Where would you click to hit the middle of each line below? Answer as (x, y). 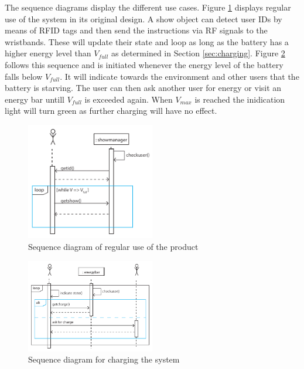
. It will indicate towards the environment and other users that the (180, 76)
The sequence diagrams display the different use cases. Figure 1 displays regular (148, 7)
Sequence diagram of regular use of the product (113, 246)
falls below (24, 76)
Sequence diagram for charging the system (104, 359)
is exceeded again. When (129, 99)
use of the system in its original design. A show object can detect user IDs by (144, 18)
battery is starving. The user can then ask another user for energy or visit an (143, 88)
